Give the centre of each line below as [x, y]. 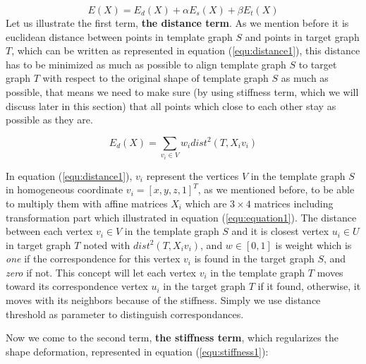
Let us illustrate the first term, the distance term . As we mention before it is [177, 23]
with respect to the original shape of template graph [155, 78]
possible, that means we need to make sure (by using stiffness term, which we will [182, 91]
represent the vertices [193, 175]
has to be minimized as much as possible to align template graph [146, 64]
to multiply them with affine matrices [87, 203]
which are [206, 203]
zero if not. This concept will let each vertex [101, 272]
